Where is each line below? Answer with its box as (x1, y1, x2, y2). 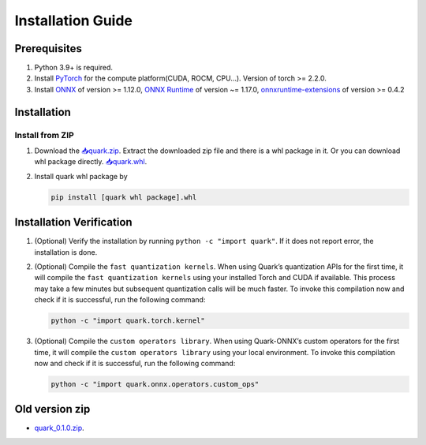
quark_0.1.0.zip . (34, 423, 84, 433)
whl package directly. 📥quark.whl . (34, 157, 148, 166)
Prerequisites (14, 42, 82, 55)
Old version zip (14, 402, 91, 416)
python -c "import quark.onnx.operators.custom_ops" (50, 380, 260, 388)
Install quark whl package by (34, 171, 128, 181)
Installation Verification (14, 215, 133, 229)
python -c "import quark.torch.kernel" (50, 316, 205, 325)
